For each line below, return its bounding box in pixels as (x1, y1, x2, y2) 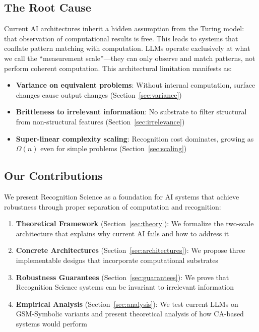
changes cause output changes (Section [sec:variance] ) (16, 89, 182, 100)
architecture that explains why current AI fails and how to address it (16, 228, 229, 238)
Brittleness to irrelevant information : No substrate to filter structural (16, 106, 247, 117)
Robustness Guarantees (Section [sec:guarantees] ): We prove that (16, 272, 229, 282)
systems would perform (16, 318, 87, 328)
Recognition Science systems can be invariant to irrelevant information (16, 282, 234, 292)
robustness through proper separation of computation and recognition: (4, 201, 221, 212)
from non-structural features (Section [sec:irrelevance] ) (16, 116, 185, 126)
